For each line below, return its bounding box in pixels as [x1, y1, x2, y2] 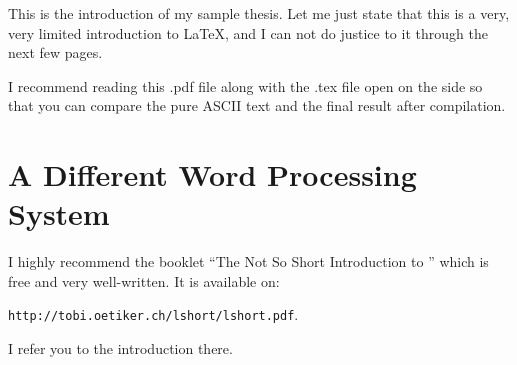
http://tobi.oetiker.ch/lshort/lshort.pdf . [8, 304, 299, 325]
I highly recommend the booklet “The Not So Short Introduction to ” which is [8, 251, 489, 272]
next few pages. [8, 42, 103, 63]
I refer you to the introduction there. [8, 338, 233, 359]
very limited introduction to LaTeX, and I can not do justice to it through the [8, 22, 488, 43]
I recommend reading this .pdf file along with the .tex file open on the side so [8, 75, 483, 96]
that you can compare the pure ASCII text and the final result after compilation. [8, 95, 506, 116]
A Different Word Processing [8, 154, 417, 195]
